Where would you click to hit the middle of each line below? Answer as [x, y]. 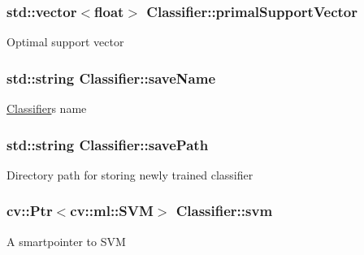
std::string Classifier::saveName [111, 78]
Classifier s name [47, 108]
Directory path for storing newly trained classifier [130, 174]
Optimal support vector [65, 42]
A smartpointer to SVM [66, 241]
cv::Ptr [30, 211]
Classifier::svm [224, 211]
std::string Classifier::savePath [108, 144]
